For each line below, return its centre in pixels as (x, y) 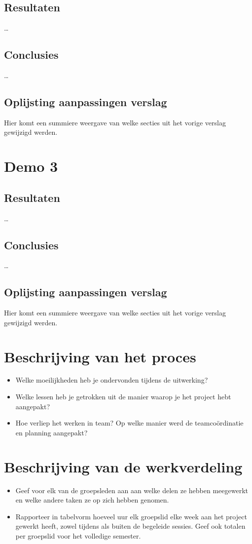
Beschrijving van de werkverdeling (123, 466)
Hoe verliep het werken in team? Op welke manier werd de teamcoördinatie (129, 423)
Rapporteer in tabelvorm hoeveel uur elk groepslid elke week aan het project (131, 516)
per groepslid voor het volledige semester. (78, 535)
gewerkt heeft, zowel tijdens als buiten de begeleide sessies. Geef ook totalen (130, 526)
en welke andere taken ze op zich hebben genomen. (92, 500)
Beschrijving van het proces (100, 356)
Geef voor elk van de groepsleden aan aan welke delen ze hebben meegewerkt (132, 490)
